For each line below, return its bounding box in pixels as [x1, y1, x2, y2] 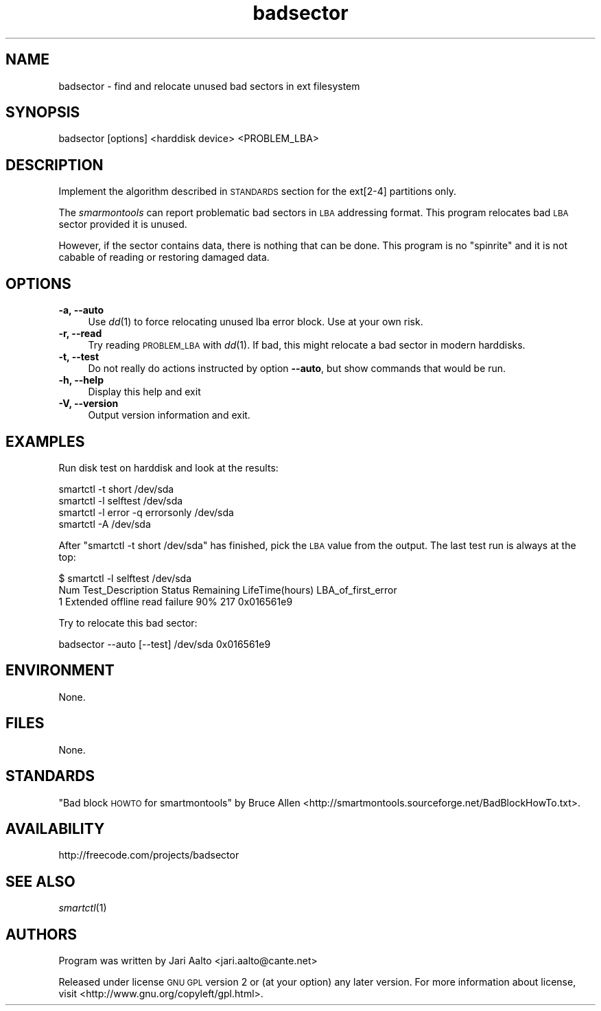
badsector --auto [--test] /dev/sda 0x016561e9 [58, 638, 271, 650]
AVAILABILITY [5, 820, 105, 837]
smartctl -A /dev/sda [58, 518, 151, 530]
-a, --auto [58, 304, 104, 316]
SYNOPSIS [5, 104, 80, 121]
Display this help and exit [88, 386, 201, 398]
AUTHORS [5, 925, 78, 943]
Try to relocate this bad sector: [58, 616, 198, 629]
